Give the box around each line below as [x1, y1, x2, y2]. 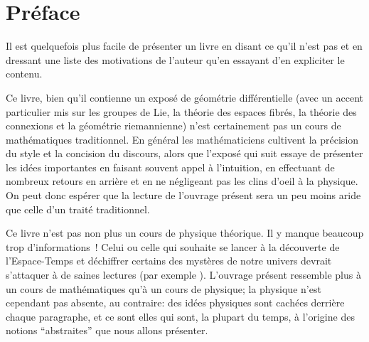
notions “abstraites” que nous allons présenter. [6, 323, 208, 338]
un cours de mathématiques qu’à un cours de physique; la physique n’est [6, 281, 321, 296]
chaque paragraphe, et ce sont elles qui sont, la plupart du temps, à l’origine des [6, 309, 355, 324]
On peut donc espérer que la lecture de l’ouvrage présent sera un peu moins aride [6, 188, 361, 203]
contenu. [6, 66, 43, 81]
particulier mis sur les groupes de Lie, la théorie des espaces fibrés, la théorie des [6, 104, 357, 119]
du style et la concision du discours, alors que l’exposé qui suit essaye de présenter [6, 146, 363, 161]
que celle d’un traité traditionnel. [6, 201, 150, 216]
